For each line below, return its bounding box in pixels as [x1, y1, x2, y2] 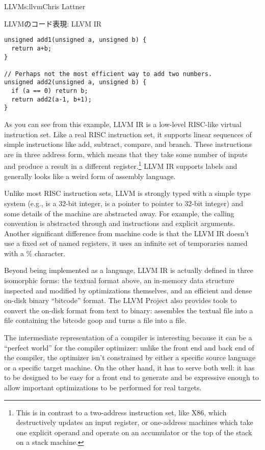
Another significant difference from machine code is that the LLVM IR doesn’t [4, 228, 249, 238]
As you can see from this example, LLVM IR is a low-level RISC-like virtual [4, 119, 242, 130]
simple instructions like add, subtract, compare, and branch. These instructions [4, 139, 252, 149]
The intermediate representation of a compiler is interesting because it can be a [4, 332, 252, 343]
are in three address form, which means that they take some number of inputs [4, 148, 248, 159]
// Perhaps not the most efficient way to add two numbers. [4, 70, 213, 78]
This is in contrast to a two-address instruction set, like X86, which [16, 407, 227, 417]
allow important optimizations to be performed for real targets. [4, 382, 202, 392]
